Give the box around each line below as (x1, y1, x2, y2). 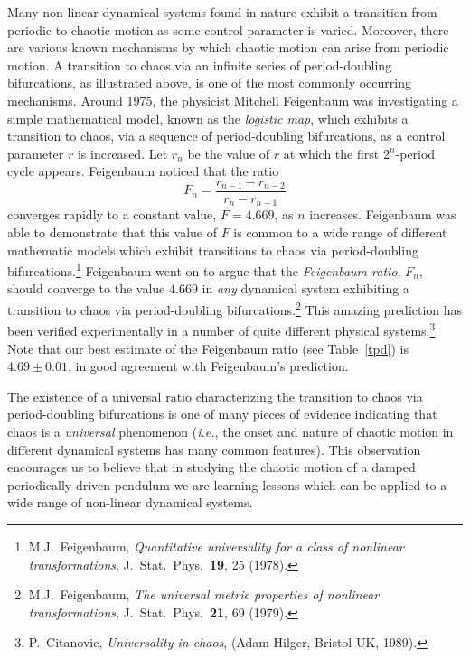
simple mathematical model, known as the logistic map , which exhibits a (7, 108, 409, 127)
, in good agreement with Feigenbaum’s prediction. (67, 357, 349, 375)
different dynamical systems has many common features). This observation (7, 440, 421, 459)
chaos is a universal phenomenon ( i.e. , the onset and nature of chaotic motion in (7, 422, 454, 440)
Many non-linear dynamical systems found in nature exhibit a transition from (7, 3, 437, 21)
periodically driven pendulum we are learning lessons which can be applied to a (7, 475, 447, 494)
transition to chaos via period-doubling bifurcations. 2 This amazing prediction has (7, 298, 463, 319)
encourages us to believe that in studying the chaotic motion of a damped (7, 458, 416, 477)
